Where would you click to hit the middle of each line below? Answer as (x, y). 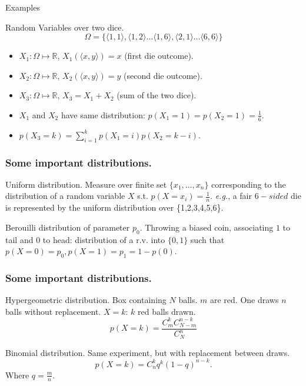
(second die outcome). (163, 75)
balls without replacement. (53, 311)
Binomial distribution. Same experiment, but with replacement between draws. (148, 352)
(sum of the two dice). (157, 95)
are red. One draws (245, 300)
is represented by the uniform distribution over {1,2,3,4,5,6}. (114, 207)
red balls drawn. (167, 311)
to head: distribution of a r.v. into (104, 239)
